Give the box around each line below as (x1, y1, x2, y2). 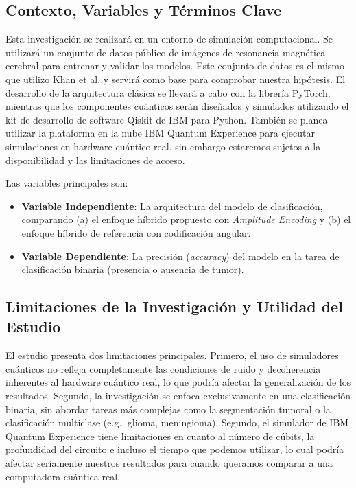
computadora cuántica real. (5, 469, 120, 483)
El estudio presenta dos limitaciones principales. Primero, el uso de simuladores (5, 348, 339, 362)
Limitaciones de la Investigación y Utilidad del (5, 296, 343, 317)
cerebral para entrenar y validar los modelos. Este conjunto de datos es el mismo (5, 58, 344, 73)
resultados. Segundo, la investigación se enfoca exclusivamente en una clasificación (5, 388, 351, 403)
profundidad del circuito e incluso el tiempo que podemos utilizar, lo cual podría (5, 442, 344, 456)
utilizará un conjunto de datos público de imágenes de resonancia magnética (5, 45, 326, 59)
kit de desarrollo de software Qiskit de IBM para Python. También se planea (5, 112, 328, 126)
